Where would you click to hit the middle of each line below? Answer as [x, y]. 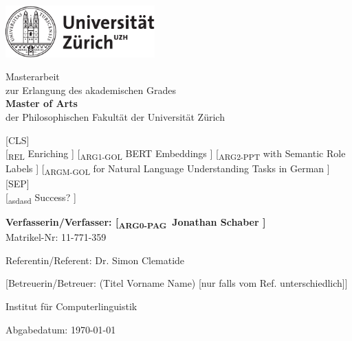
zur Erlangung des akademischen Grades [91, 90]
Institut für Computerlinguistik [71, 306]
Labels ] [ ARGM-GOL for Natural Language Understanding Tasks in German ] [168, 169]
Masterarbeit [33, 77]
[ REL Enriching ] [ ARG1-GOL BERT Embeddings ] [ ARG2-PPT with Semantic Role [176, 154]
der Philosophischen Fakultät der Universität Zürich [115, 116]
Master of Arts [42, 103]
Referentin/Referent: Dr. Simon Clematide [95, 260]
